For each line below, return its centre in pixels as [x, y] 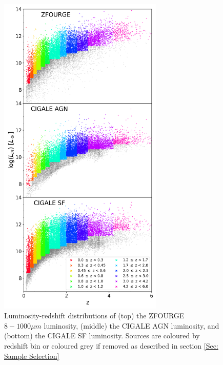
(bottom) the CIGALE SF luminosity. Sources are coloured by [102, 336]
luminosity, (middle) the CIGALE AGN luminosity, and [131, 325]
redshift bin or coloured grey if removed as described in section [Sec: [111, 345]
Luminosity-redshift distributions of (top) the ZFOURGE [94, 316]
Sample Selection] [32, 356]
